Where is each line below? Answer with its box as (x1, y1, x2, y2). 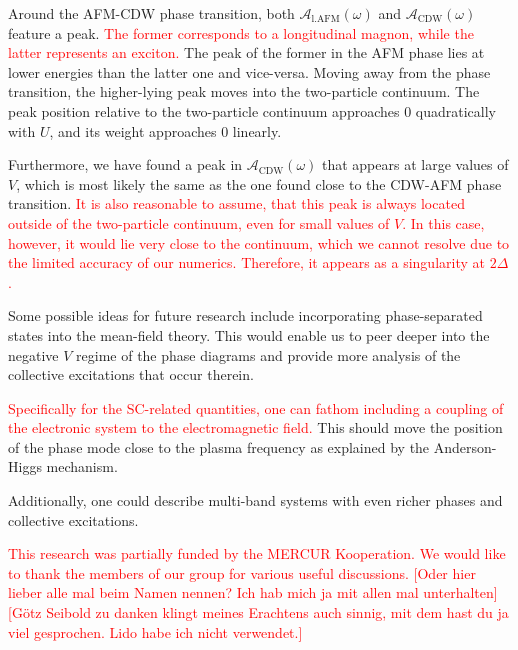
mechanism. (46, 456, 118, 477)
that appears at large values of (321, 154, 509, 175)
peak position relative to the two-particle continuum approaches (8, 100, 400, 121)
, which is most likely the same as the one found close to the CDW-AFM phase (16, 173, 502, 194)
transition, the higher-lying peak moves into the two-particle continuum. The (8, 81, 480, 102)
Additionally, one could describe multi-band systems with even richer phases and (8, 490, 503, 511)
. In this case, (402, 212, 485, 233)
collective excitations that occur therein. (8, 364, 254, 385)
